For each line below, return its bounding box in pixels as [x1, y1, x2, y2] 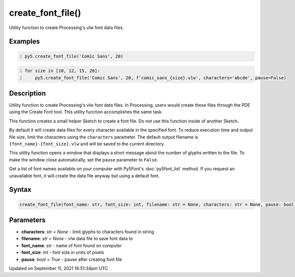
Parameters [9, 215, 46, 224]
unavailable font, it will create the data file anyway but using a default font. [9, 173, 160, 179]
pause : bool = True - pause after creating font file [21, 256, 122, 262]
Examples [9, 37, 40, 46]
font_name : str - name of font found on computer [21, 243, 122, 248]
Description [9, 89, 46, 97]
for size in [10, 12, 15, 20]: [25, 68, 100, 74]
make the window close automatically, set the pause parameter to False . [9, 156, 158, 162]
